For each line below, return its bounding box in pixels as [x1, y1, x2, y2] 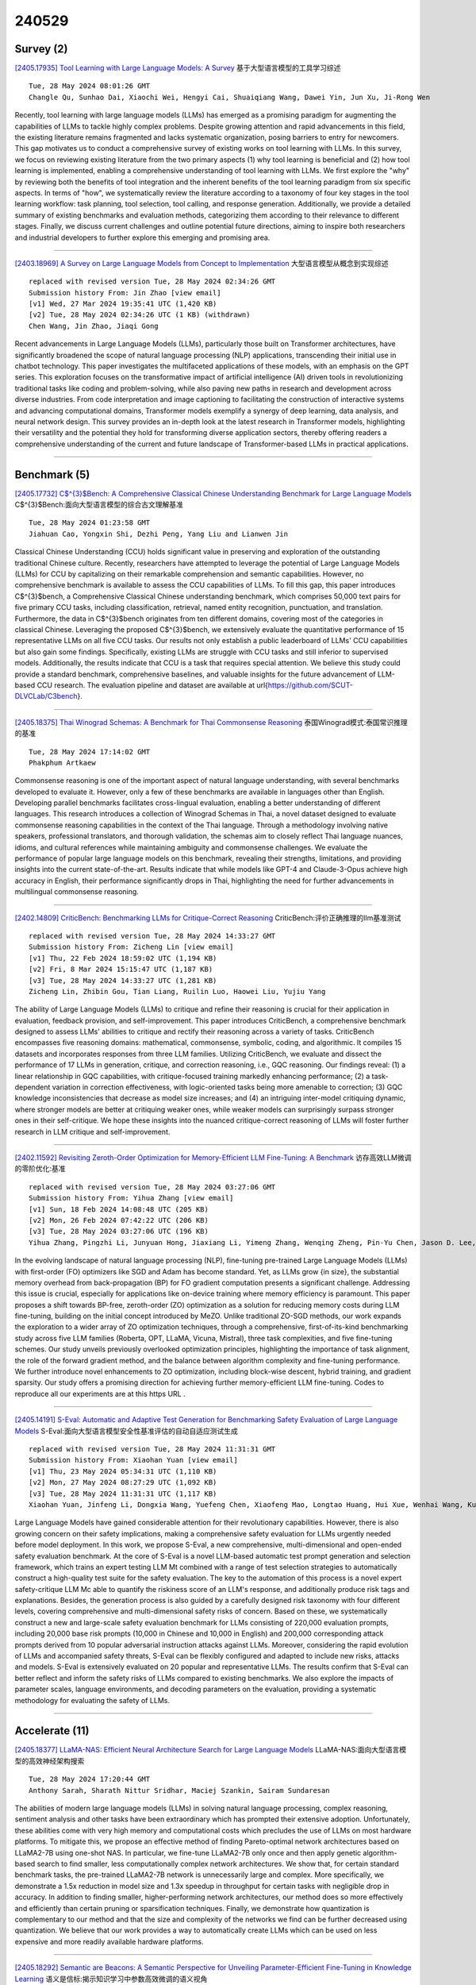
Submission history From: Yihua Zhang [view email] [29, 1193, 234, 1203]
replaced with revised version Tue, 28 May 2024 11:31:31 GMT [29, 1444, 276, 1453]
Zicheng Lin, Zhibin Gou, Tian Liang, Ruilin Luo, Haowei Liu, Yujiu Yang [29, 987, 326, 996]
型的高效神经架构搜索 [14, 1756, 85, 1766]
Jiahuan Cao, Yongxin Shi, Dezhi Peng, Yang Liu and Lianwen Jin [29, 529, 289, 538]
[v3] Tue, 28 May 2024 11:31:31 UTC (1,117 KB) [29, 1489, 217, 1498]
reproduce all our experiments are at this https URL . [14, 1389, 186, 1398]
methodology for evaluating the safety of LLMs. [14, 1695, 171, 1705]
